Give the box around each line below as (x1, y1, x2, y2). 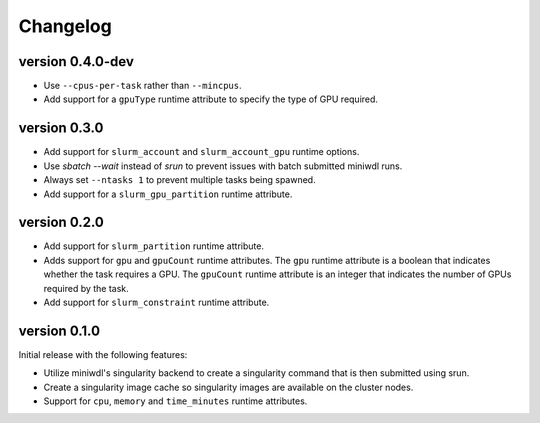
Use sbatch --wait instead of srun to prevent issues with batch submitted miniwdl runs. (43, 160, 403, 172)
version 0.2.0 (18, 214, 104, 231)
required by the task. (43, 282, 129, 294)
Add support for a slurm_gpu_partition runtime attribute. (43, 188, 293, 200)
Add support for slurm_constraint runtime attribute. (43, 296, 270, 308)
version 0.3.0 (18, 120, 104, 137)
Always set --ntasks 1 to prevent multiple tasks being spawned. (43, 174, 316, 186)
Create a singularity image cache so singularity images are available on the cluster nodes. (43, 381, 414, 393)
